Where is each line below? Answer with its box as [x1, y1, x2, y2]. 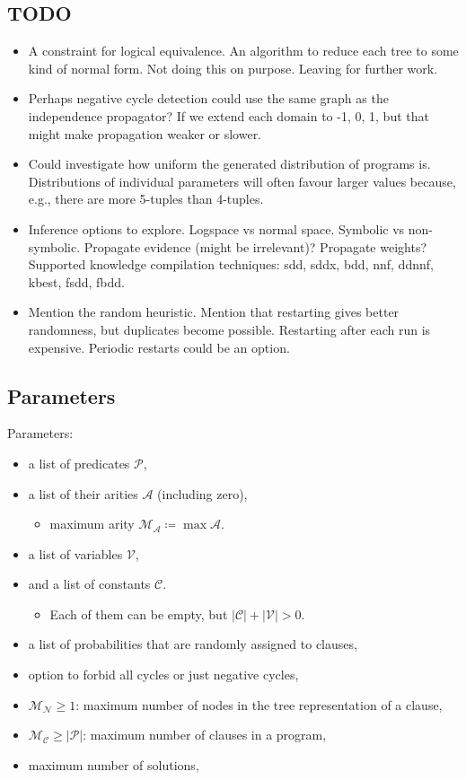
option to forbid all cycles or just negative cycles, [28, 665, 299, 684]
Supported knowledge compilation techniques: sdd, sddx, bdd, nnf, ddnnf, [28, 255, 434, 274]
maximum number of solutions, [28, 755, 199, 774]
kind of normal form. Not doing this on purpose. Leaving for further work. [28, 58, 438, 77]
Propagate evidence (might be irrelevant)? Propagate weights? [84, 237, 427, 256]
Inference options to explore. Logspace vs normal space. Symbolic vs [28, 219, 405, 238]
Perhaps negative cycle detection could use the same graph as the [28, 89, 389, 108]
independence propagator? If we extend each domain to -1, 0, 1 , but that [28, 106, 429, 125]
